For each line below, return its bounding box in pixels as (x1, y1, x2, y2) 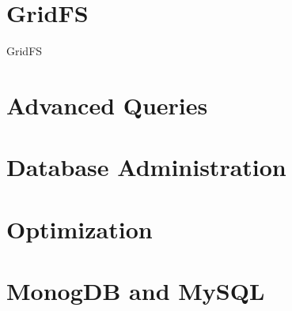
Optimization (6, 212, 153, 245)
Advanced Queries (6, 88, 208, 121)
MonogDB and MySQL (6, 275, 265, 307)
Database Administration (6, 151, 286, 183)
